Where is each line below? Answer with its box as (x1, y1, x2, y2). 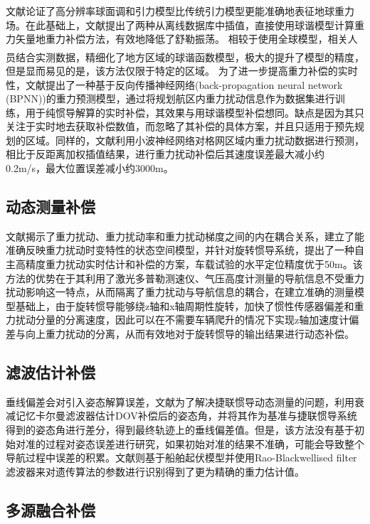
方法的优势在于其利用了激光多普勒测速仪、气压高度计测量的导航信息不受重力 (6, 270, 364, 285)
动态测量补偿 (6, 196, 95, 218)
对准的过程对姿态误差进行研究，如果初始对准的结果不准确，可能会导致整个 (15, 436, 364, 451)
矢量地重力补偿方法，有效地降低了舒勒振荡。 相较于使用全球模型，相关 (15, 31, 348, 46)
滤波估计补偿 (6, 361, 95, 383)
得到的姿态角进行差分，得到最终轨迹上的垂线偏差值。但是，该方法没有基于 (6, 422, 354, 437)
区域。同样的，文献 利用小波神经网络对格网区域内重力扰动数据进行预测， (25, 132, 364, 147)
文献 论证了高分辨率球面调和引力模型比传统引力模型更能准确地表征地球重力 (6, 4, 354, 18)
